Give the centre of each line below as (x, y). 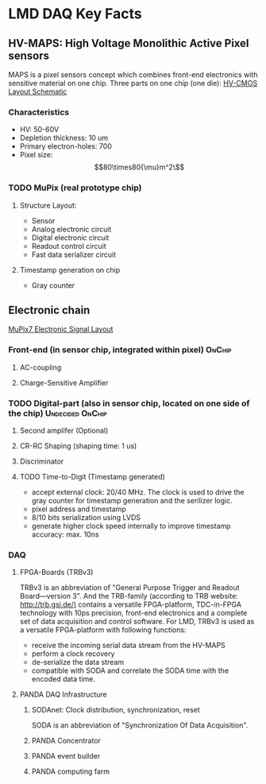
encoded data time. (63, 679)
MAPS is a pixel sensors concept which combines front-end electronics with (133, 75)
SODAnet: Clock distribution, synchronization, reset (116, 710)
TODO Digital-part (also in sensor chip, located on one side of (129, 403)
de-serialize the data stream (78, 662)
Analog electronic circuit (71, 229)
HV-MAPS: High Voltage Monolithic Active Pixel (129, 43)
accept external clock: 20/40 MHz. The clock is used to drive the (138, 492)
